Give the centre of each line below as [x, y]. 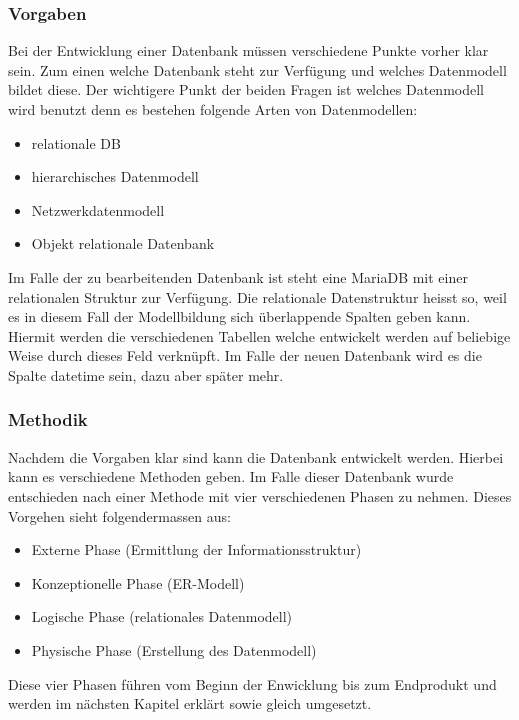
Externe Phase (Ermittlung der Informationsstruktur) [196, 549]
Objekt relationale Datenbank [123, 243]
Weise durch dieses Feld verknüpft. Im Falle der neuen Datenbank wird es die [245, 355]
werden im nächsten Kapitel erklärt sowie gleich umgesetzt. [190, 703]
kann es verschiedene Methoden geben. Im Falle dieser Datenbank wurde [231, 476]
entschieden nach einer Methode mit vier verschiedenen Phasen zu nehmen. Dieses [260, 495]
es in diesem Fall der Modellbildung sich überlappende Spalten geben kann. [239, 316]
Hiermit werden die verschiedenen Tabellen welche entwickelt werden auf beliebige [259, 335]
